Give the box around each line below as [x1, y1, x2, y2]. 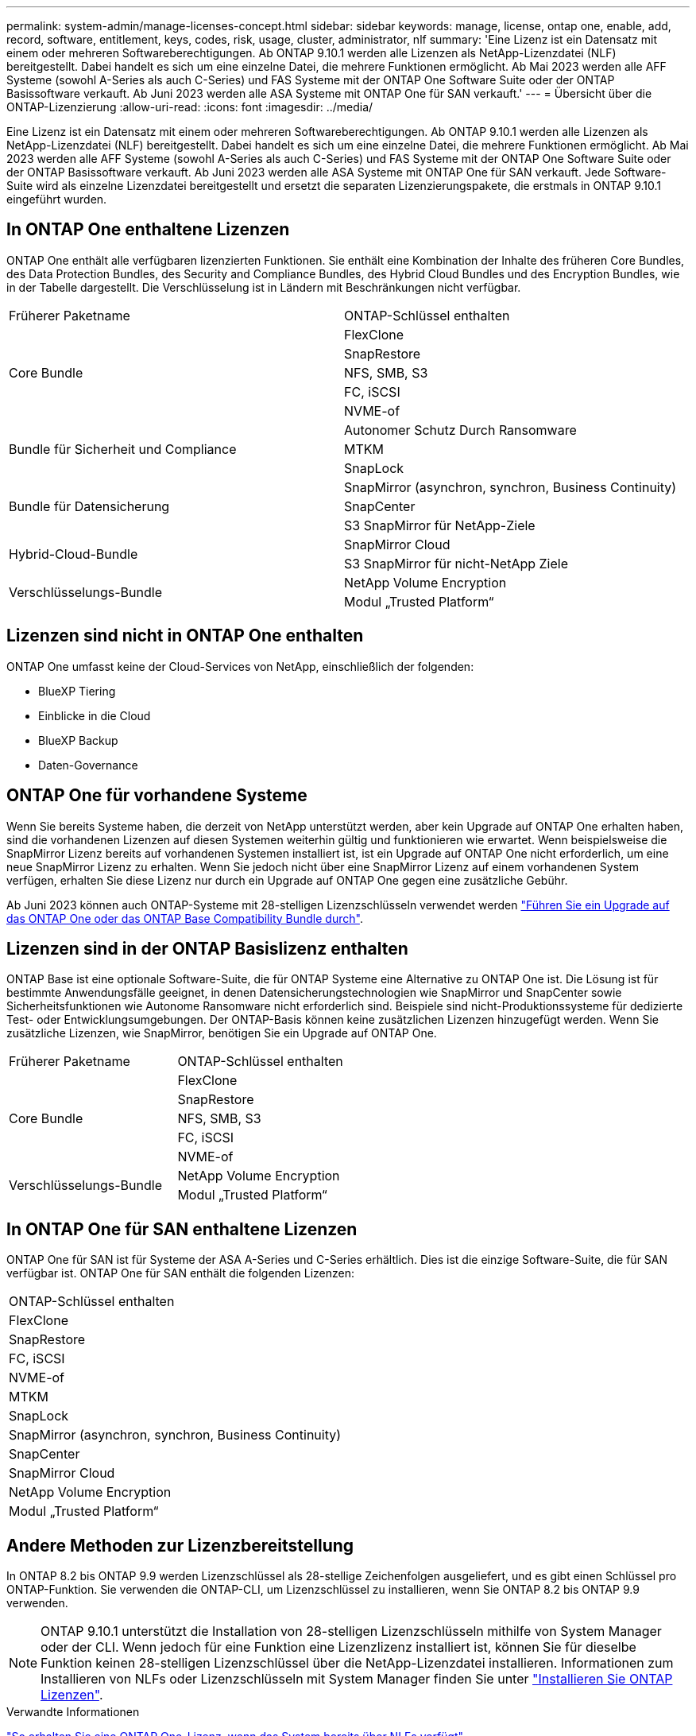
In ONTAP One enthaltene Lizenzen [6, 219, 290, 240]
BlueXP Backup [38, 733, 118, 747]
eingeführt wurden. [6, 192, 107, 206]
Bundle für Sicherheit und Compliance [9, 440, 237, 457]
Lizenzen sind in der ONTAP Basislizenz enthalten [6, 938, 408, 959]
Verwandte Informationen [6, 1705, 140, 1719]
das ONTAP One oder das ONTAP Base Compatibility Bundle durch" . [6, 911, 363, 925]
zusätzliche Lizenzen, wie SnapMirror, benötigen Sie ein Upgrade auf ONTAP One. [6, 1026, 437, 1040]
